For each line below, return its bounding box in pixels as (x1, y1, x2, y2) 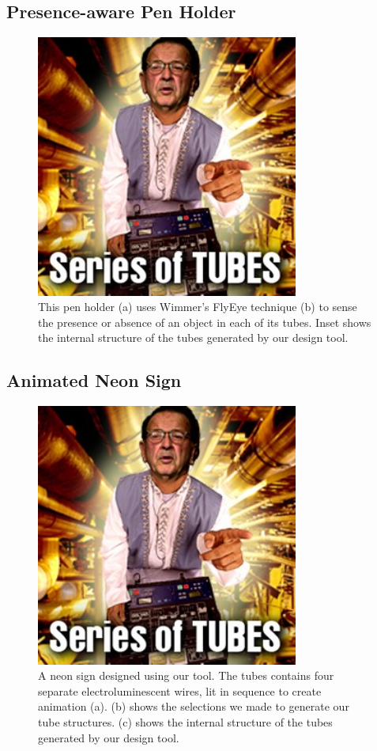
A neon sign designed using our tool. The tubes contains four (38, 667, 334, 684)
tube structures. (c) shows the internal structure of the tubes (38, 713, 333, 730)
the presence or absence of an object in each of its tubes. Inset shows (38, 313, 371, 330)
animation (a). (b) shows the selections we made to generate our (38, 698, 349, 715)
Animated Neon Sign (6, 368, 182, 393)
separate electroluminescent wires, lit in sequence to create (38, 682, 322, 699)
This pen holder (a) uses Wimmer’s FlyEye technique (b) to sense (38, 298, 357, 315)
